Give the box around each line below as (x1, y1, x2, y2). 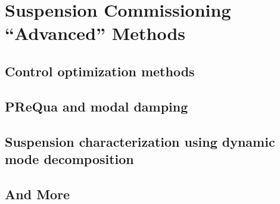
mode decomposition (5, 149, 134, 168)
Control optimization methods (5, 61, 195, 80)
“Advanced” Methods (5, 21, 186, 45)
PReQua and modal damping (5, 97, 188, 115)
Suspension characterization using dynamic (5, 132, 275, 150)
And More (5, 184, 70, 203)
